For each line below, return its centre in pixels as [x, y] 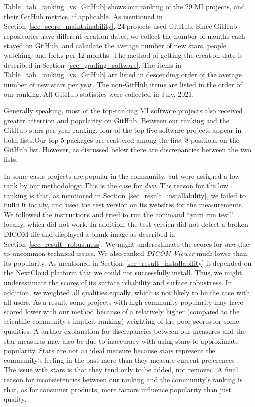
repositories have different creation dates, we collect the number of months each [125, 35]
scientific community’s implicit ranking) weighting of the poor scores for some [122, 321]
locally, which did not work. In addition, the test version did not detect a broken [126, 224]
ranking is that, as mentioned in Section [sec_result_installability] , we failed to [125, 195]
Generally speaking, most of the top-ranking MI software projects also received [123, 110]
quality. [15, 399]
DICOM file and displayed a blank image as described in [90, 234]
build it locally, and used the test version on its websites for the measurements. [124, 205]
